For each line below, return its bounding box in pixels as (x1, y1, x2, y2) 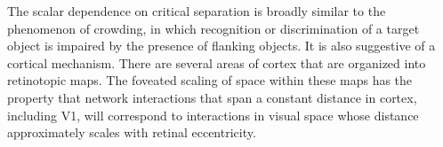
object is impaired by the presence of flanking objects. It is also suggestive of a (7, 36, 436, 55)
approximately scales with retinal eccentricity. (7, 123, 256, 142)
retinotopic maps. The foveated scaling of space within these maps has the (7, 71, 413, 89)
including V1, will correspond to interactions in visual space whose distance (7, 105, 419, 124)
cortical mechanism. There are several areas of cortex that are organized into (7, 53, 426, 72)
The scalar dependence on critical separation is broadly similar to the (7, 2, 386, 19)
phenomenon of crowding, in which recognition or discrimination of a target (7, 19, 420, 37)
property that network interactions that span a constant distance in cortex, (7, 88, 417, 106)
